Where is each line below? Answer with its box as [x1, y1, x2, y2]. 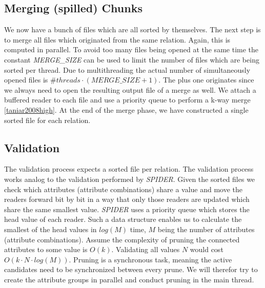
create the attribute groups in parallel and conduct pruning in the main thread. [4, 274, 254, 284]
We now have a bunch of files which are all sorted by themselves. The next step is [4, 24, 261, 35]
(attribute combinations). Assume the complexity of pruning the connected [4, 234, 240, 244]
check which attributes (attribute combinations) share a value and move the [4, 183, 243, 194]
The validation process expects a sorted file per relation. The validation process [4, 163, 254, 174]
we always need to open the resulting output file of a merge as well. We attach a [4, 84, 256, 95]
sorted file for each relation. [4, 114, 91, 125]
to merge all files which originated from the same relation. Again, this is [4, 34, 231, 45]
